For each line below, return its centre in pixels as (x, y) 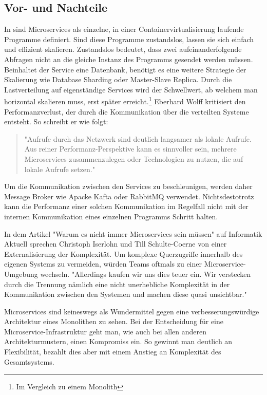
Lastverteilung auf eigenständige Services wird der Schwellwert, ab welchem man (131, 89)
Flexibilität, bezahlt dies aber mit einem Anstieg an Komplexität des (113, 352)
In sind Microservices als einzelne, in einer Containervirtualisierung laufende (124, 29)
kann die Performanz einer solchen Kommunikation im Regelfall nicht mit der (126, 206)
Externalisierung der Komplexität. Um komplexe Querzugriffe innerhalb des (123, 253)
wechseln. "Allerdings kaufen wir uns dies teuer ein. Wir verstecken (146, 274)
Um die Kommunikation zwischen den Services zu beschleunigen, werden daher (128, 186)
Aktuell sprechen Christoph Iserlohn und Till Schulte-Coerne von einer (116, 244)
